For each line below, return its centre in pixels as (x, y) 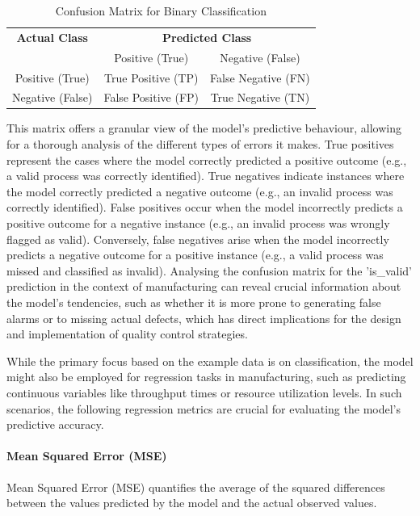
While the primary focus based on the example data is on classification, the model (210, 361)
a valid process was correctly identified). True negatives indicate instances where (206, 176)
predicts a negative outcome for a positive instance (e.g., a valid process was (195, 255)
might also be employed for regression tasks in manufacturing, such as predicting (206, 377)
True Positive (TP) (151, 77)
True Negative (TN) (260, 97)
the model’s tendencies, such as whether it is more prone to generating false (194, 302)
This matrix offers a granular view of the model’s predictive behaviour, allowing (204, 128)
